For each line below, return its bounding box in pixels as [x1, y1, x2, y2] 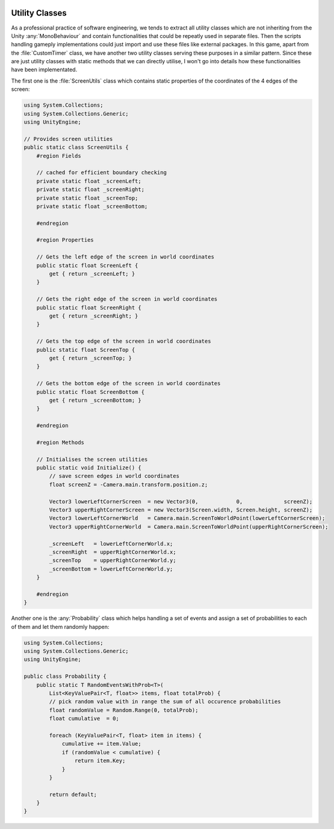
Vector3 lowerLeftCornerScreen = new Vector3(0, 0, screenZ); [49, 498, 313, 505]
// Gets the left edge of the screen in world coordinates [36, 254, 215, 260]
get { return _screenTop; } [49, 354, 132, 361]
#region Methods [36, 439, 84, 446]
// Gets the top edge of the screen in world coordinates [36, 338, 211, 345]
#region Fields [36, 152, 81, 159]
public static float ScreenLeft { [36, 262, 138, 269]
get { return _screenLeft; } [49, 271, 135, 277]
